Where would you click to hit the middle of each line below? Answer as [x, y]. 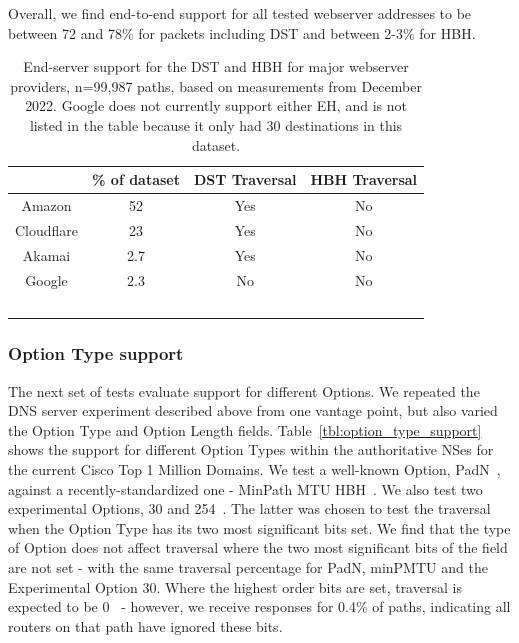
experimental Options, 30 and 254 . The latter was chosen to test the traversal [249, 508]
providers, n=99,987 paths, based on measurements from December [216, 85]
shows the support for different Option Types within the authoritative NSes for [251, 449]
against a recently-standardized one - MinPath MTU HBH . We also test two [245, 488]
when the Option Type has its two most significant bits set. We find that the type [259, 527]
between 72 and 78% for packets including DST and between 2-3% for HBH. [242, 32]
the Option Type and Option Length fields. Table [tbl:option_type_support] [245, 429]
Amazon [46, 205]
